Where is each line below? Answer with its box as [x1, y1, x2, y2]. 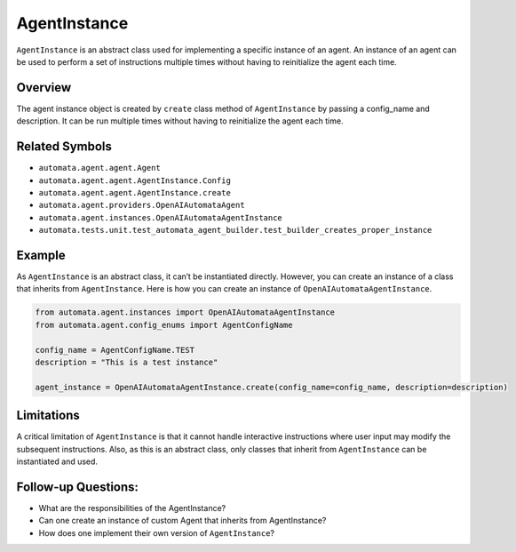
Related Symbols [16, 139, 113, 155]
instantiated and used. [16, 456, 98, 467]
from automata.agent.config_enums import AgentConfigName [35, 320, 293, 330]
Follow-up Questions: [16, 479, 139, 494]
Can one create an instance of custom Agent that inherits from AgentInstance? [38, 516, 327, 526]
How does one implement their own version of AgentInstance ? [38, 527, 275, 538]
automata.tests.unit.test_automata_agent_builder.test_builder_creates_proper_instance [38, 225, 433, 236]
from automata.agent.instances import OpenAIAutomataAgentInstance [35, 308, 336, 317]
